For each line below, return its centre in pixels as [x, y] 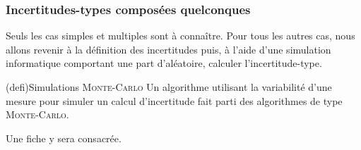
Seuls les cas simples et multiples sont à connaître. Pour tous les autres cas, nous [180, 36]
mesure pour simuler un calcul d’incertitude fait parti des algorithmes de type [174, 100]
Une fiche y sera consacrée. [64, 138]
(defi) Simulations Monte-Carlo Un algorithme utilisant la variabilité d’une [169, 87]
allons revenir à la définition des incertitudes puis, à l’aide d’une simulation [168, 49]
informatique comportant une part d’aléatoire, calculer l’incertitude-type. [164, 63]
